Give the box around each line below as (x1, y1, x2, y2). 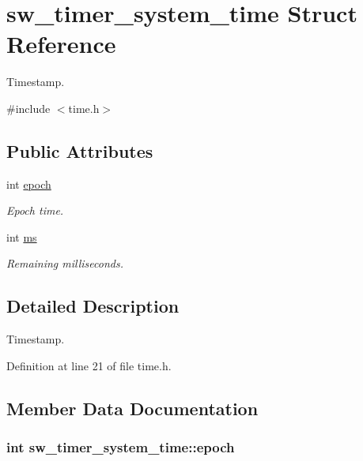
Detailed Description (6, 294, 180, 318)
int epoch (6, 175, 51, 192)
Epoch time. (6, 202, 64, 219)
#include (6, 99, 51, 116)
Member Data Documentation (6, 395, 259, 420)
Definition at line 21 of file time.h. (6, 357, 172, 373)
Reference (6, 28, 116, 60)
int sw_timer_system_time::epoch (6, 437, 235, 457)
